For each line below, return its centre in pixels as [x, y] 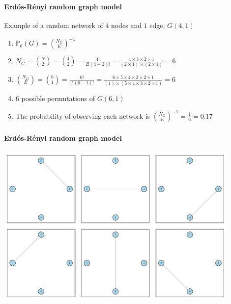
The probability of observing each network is [83, 115]
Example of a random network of [54, 25]
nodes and [126, 25]
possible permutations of [58, 98]
